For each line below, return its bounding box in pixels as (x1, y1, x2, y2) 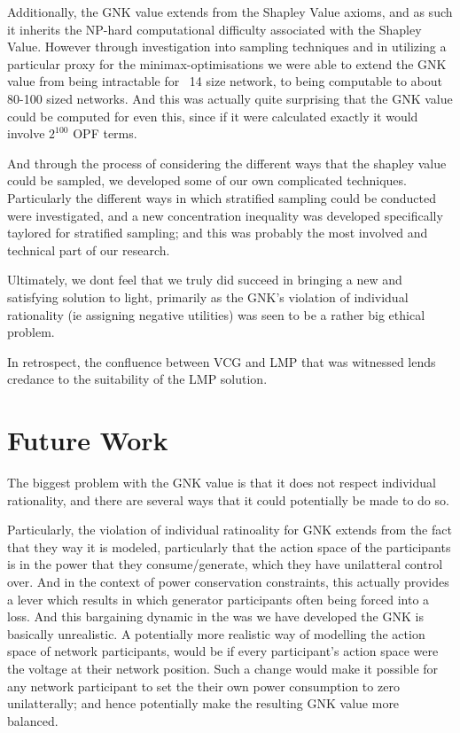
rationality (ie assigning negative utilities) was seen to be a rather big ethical (7, 305, 425, 324)
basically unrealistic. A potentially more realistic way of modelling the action (7, 624, 425, 643)
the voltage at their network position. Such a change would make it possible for (7, 659, 439, 677)
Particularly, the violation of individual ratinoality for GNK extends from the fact (7, 520, 452, 539)
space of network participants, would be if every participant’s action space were (7, 642, 439, 660)
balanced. (7, 711, 58, 729)
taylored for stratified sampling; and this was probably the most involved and (7, 223, 428, 242)
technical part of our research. (7, 240, 170, 259)
